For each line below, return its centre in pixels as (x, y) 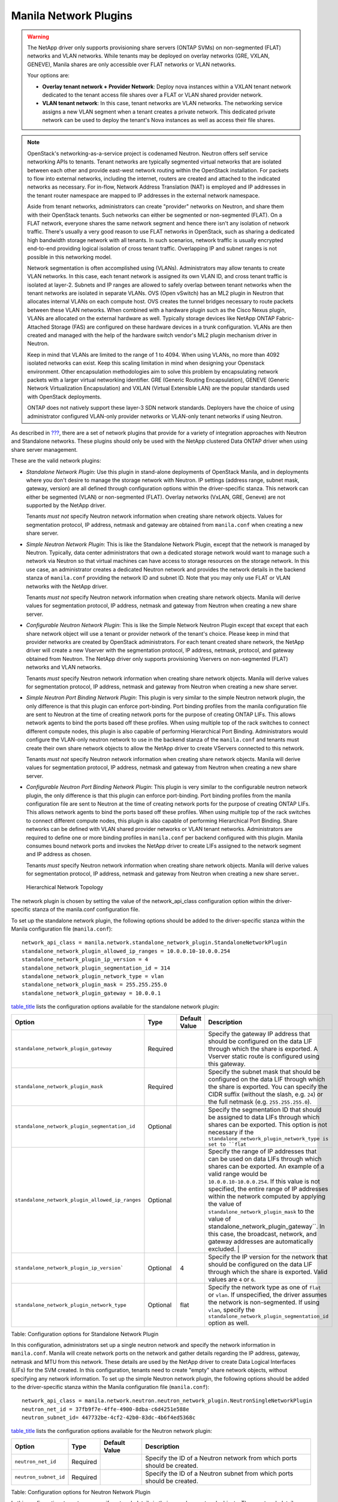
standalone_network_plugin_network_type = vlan (93, 976)
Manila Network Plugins (72, 16)
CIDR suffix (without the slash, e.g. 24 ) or (265, 1094)
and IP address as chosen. (59, 854)
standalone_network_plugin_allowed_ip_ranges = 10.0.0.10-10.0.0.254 (126, 951)
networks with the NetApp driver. (67, 586)
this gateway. (227, 1063)
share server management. (44, 449)
